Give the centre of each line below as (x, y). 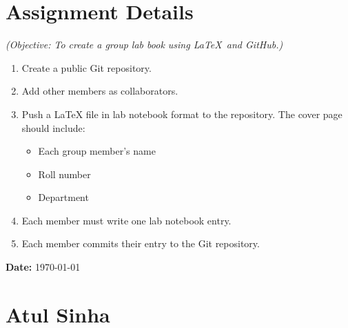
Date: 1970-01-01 (43, 267)
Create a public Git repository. (86, 67)
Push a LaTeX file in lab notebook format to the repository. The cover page (182, 114)
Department (63, 197)
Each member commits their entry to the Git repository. (141, 243)
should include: (53, 127)
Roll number (64, 174)
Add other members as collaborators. (100, 91)
